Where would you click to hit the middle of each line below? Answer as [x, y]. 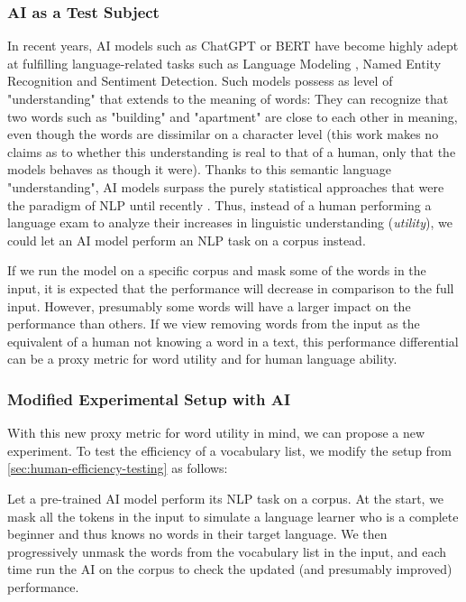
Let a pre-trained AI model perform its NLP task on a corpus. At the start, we [226, 498]
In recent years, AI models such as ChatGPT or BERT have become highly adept [233, 46]
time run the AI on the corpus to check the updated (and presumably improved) [230, 569]
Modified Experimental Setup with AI [149, 398]
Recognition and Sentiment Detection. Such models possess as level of [200, 81]
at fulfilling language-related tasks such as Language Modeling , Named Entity [224, 63]
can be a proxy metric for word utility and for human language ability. [202, 359]
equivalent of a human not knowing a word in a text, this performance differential [233, 341]
